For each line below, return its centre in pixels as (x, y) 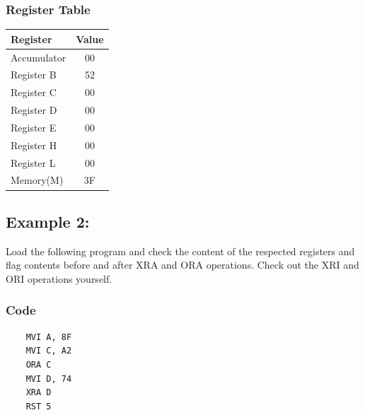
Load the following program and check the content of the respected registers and (180, 251)
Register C (34, 92)
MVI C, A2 (49, 351)
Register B (34, 75)
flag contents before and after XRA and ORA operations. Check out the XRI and (182, 265)
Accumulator (39, 57)
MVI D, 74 (49, 379)
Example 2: (48, 221)
